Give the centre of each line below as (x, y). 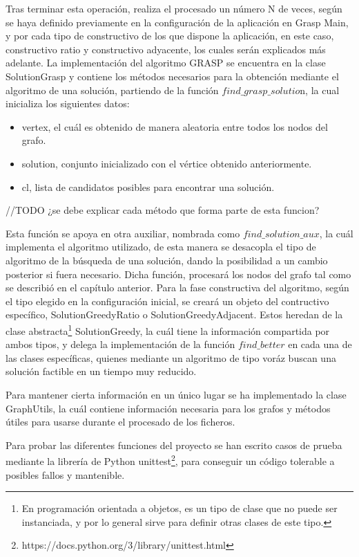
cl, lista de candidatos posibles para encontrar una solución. (148, 186)
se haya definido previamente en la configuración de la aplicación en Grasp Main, (177, 22)
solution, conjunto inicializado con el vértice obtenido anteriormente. (167, 163)
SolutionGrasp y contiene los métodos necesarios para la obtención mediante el (172, 76)
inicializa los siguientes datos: (68, 103)
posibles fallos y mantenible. (65, 474)
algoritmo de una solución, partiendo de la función (112, 90)
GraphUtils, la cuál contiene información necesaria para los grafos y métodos (168, 408)
